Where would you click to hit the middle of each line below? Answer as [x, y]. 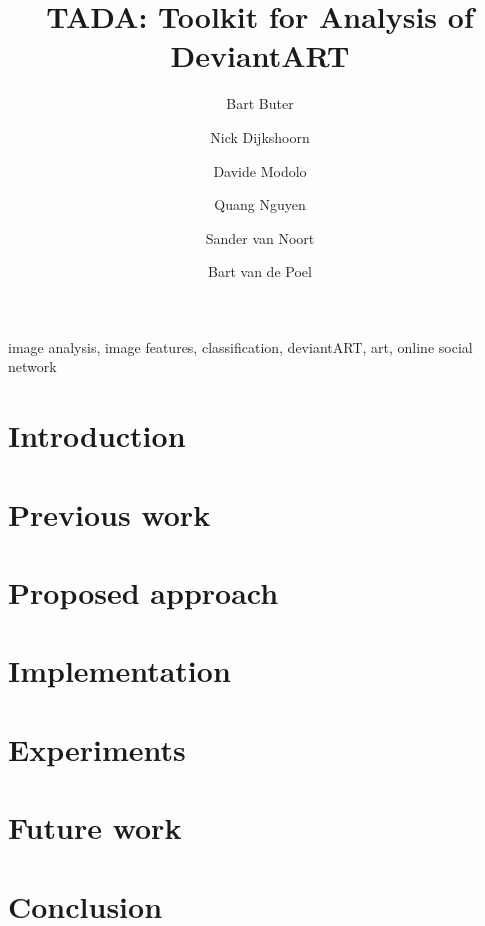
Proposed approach [143, 592]
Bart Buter [260, 103]
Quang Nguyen [260, 204]
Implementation [119, 670]
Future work [95, 827]
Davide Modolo [260, 170]
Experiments [97, 748]
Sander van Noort [260, 237]
